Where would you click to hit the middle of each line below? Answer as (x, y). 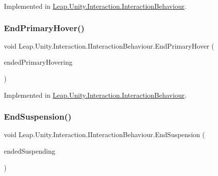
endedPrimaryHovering (38, 62)
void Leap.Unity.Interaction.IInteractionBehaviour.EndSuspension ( (105, 134)
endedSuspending (30, 151)
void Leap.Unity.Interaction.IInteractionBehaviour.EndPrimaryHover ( (109, 45)
